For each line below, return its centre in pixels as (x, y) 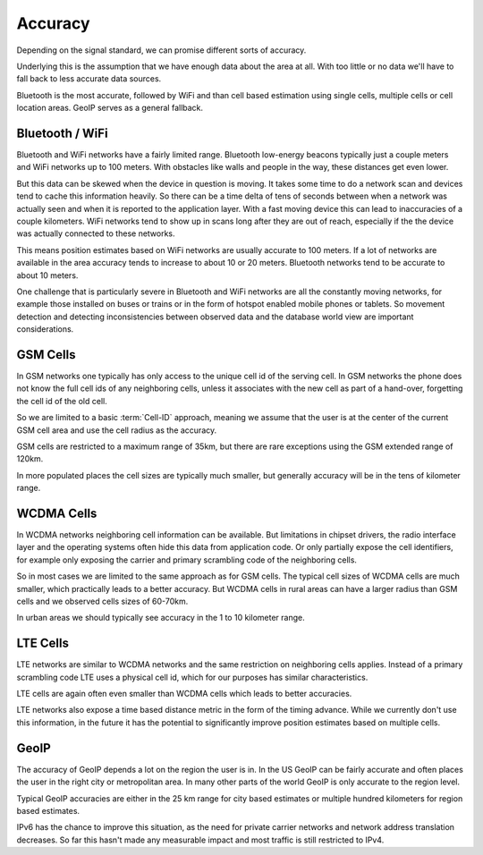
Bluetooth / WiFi (62, 133)
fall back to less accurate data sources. (89, 79)
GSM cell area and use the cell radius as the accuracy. (117, 430)
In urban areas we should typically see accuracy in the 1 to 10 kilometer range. (161, 618)
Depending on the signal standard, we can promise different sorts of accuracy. (161, 50)
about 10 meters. (47, 275)
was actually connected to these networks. (96, 233)
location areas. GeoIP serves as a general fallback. (110, 108)
